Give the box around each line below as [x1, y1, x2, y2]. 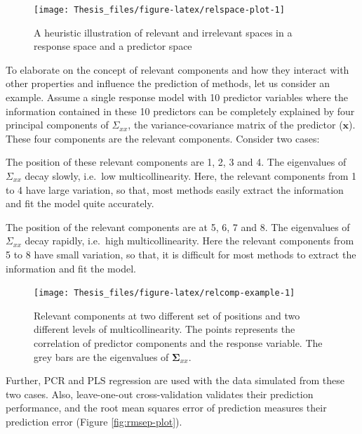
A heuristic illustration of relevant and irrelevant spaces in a [34, 25, 293, 39]
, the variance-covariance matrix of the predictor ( [128, 117, 343, 132]
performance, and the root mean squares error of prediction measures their [6, 400, 327, 415]
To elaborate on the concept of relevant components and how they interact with [6, 62, 349, 77]
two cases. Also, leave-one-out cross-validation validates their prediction [6, 386, 314, 401]
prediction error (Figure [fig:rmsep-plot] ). [6, 414, 182, 428]
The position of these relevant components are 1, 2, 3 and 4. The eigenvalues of [6, 154, 347, 169]
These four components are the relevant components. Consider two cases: [6, 131, 320, 145]
